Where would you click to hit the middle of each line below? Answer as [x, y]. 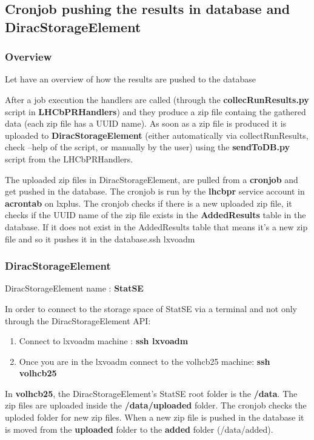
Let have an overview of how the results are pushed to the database [130, 79]
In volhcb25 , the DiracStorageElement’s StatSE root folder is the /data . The [151, 393]
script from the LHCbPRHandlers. [69, 158]
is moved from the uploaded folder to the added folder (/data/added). [139, 429]
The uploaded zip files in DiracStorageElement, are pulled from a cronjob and [152, 179]
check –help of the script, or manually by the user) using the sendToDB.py [148, 147]
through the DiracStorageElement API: [78, 320]
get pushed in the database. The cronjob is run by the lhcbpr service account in [155, 191]
